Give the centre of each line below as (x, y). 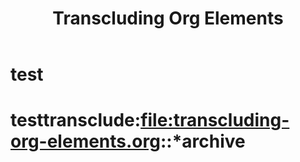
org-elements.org (85, 141)
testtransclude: (76, 120)
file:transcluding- (215, 120)
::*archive (202, 141)
